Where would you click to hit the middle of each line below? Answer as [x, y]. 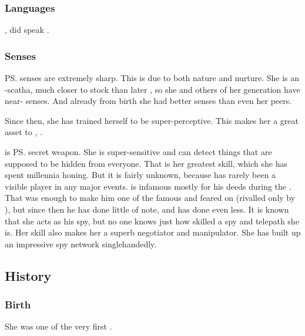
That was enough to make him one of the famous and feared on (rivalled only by [150, 198]
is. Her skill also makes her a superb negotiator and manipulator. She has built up [153, 232]
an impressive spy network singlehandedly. [81, 243]
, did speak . [27, 30]
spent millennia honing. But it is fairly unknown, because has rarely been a [140, 175]
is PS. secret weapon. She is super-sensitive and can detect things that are [138, 152]
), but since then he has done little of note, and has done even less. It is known [147, 209]
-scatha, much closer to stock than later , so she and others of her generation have [152, 89]
